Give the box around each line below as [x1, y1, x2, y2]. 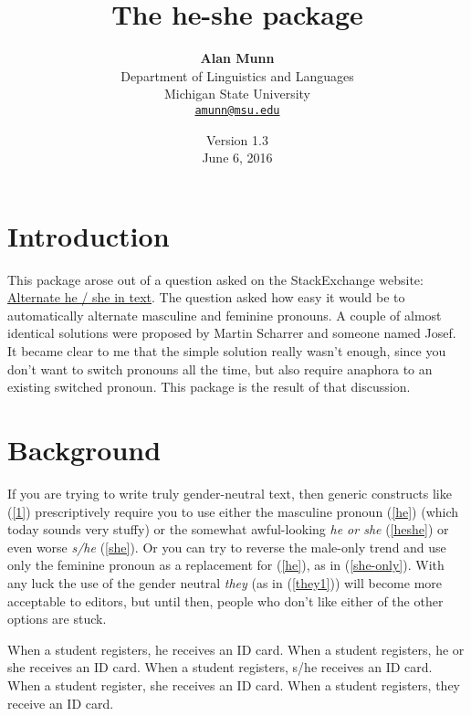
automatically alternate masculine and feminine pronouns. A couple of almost [7, 305, 442, 324]
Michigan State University [164, 84, 310, 103]
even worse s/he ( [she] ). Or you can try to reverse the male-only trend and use [7, 537, 446, 556]
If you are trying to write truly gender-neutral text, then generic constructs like [7, 483, 452, 502]
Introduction [7, 216, 170, 254]
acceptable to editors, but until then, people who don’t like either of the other [7, 591, 444, 610]
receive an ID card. [7, 693, 114, 712]
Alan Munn [200, 48, 275, 68]
